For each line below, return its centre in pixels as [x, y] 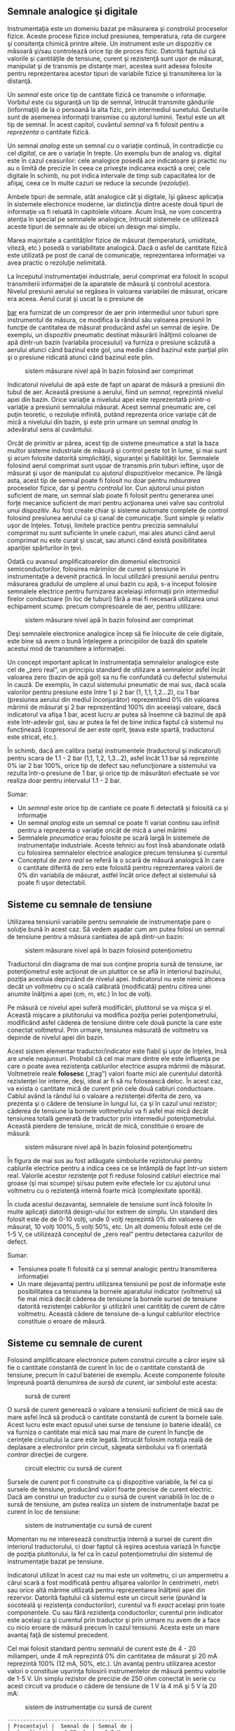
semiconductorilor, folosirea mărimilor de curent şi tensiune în [96, 569]
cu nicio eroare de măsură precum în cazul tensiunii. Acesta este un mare [113, 1628]
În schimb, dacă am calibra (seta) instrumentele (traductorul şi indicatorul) [114, 750]
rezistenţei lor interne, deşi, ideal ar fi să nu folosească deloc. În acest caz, [115, 1081]
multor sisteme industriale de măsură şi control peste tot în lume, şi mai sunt [117, 451]
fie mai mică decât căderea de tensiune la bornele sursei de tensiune [117, 1299]
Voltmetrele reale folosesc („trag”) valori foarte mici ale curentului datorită [115, 1074]
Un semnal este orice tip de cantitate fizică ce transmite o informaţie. [107, 94]
